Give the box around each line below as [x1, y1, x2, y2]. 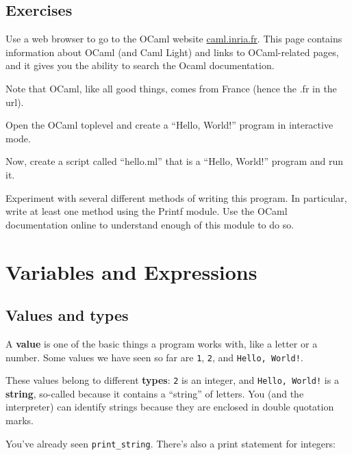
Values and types [5, 304, 129, 326]
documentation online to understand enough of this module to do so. [5, 217, 294, 231]
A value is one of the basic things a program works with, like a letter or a [5, 336, 318, 350]
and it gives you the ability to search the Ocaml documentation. [5, 58, 275, 73]
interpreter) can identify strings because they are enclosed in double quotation [5, 400, 334, 414]
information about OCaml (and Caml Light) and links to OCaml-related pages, [5, 44, 339, 59]
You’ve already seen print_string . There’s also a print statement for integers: [5, 436, 336, 450]
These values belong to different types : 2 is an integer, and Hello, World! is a [5, 373, 339, 387]
